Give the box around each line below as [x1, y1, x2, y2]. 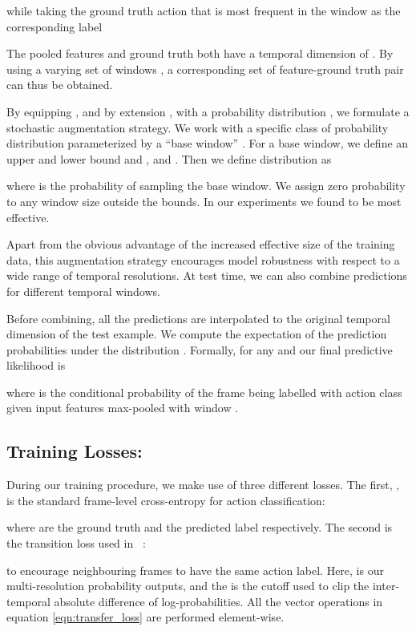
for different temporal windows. [6, 282, 160, 299]
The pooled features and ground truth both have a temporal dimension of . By [6, 45, 394, 62]
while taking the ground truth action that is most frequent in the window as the [6, 2, 401, 18]
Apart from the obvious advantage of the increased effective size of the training [6, 236, 395, 253]
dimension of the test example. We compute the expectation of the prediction [6, 326, 387, 342]
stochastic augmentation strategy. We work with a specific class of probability [6, 119, 389, 136]
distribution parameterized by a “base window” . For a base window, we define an [6, 135, 409, 152]
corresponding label [6, 18, 103, 34]
